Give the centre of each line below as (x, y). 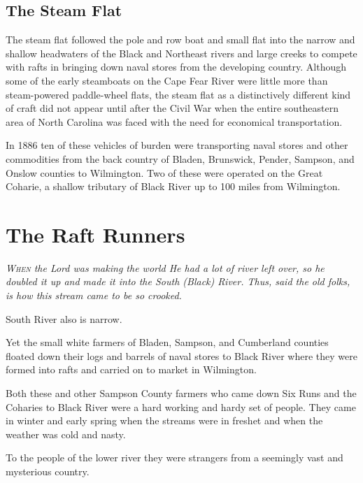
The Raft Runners (95, 234)
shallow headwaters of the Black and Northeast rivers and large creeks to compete (181, 53)
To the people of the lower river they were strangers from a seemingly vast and (175, 457)
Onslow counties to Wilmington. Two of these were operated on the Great (164, 172)
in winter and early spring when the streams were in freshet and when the (164, 420)
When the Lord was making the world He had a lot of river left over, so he (165, 267)
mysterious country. (48, 471)
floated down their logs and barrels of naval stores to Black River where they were (181, 355)
